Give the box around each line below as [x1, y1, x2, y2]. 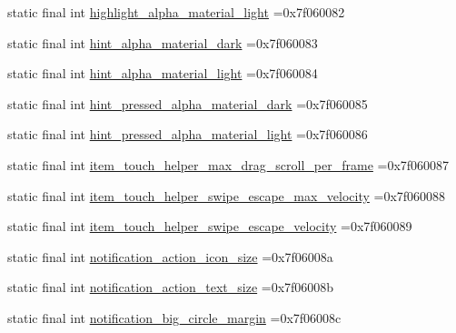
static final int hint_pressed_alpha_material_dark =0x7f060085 [7, 94, 368, 113]
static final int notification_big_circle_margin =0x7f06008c [7, 308, 342, 327]
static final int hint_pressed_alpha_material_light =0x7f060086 [7, 125, 368, 144]
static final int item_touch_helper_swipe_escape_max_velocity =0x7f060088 [7, 186, 446, 205]
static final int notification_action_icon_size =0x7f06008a [7, 247, 333, 266]
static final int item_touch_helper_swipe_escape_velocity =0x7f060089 [7, 217, 412, 236]
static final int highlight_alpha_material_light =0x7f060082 [7, 3, 345, 21]
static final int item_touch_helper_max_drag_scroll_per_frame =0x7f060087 [7, 155, 450, 174]
